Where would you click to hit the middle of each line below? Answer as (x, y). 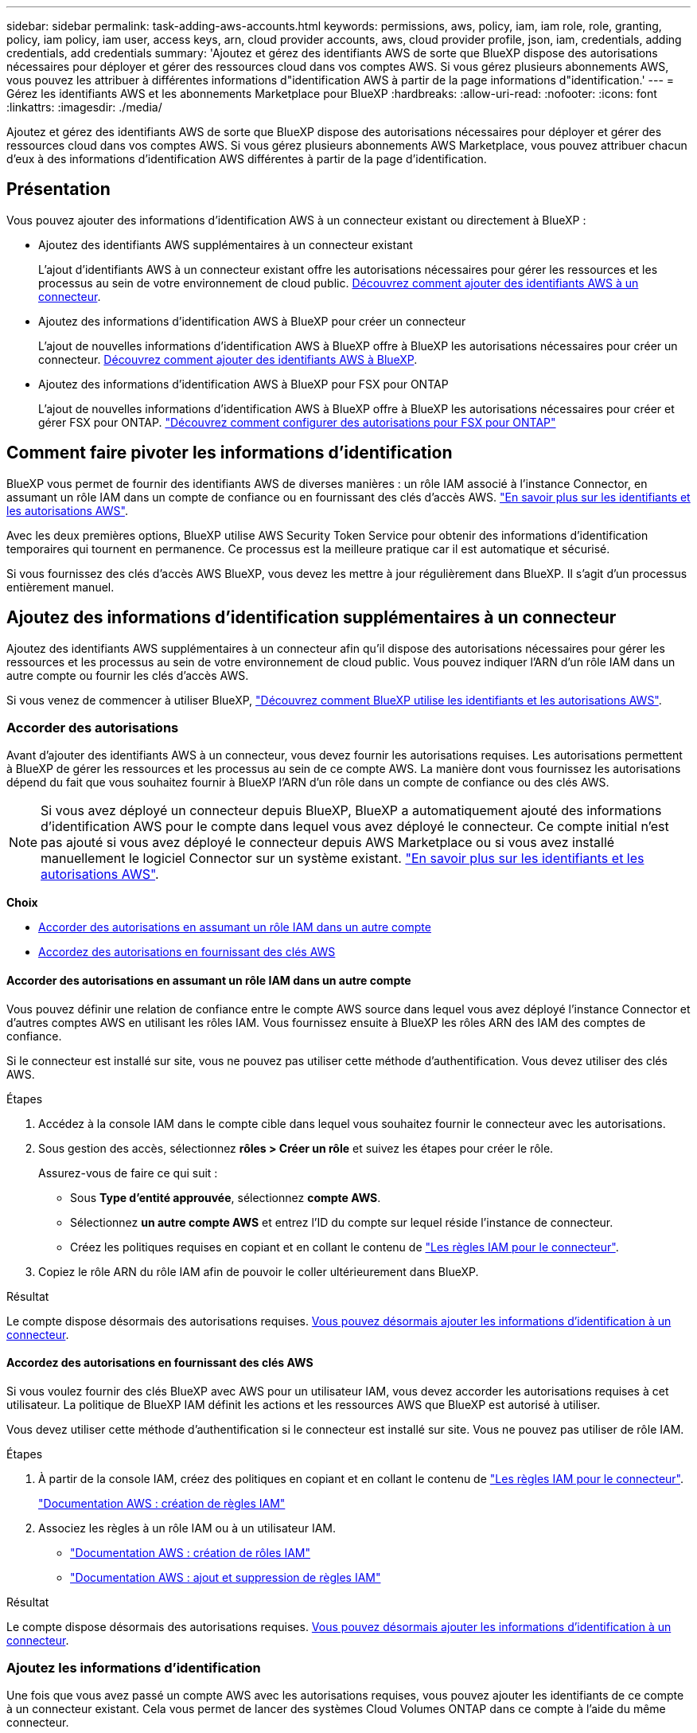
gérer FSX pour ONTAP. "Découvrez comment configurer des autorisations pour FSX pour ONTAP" (297, 422)
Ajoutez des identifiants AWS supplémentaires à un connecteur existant (226, 244)
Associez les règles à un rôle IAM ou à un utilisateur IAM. (187, 1528)
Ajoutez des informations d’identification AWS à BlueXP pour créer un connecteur (252, 321)
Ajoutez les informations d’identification (134, 1668)
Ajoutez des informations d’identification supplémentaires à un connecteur (312, 618)
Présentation (58, 189)
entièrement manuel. (60, 587)
